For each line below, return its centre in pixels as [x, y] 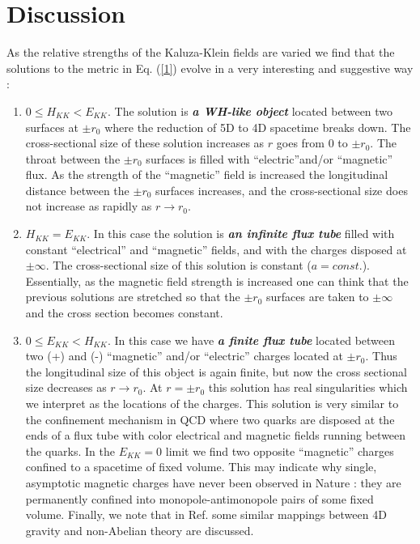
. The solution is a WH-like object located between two [250, 110]
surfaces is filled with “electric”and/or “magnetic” [269, 158]
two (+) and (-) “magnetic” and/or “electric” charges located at [184, 356]
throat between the [73, 158]
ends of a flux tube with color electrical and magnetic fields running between [216, 435]
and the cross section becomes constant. [124, 313]
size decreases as [66, 387]
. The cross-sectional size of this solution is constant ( [178, 265]
